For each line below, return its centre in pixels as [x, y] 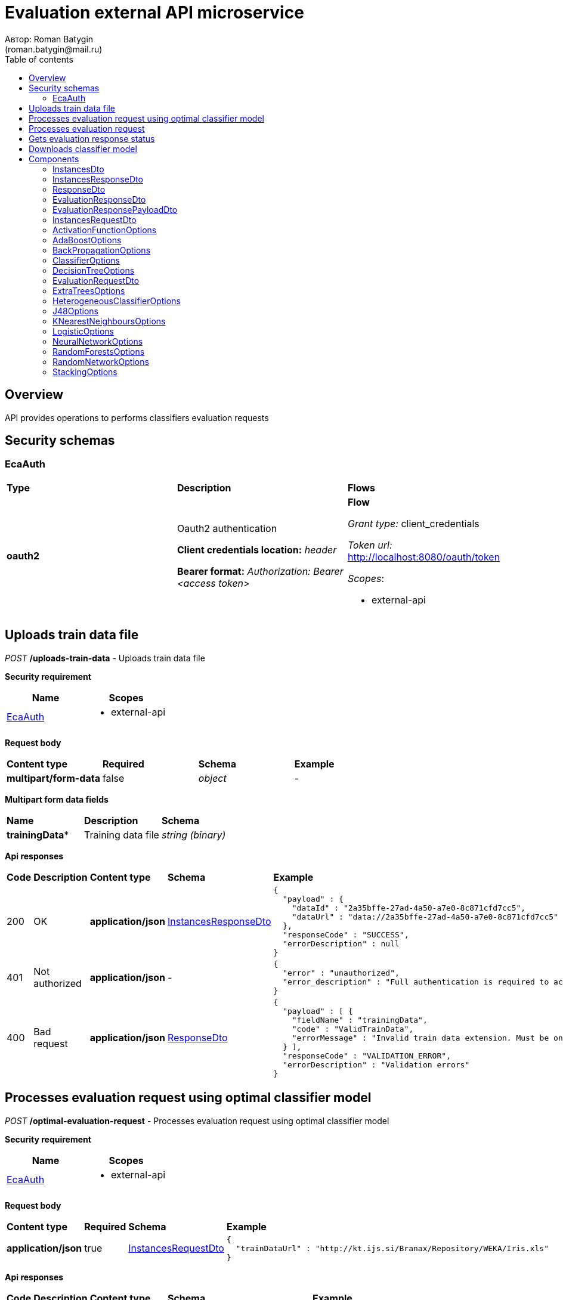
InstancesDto [78, 169]
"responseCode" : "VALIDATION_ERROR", [367, 1056]
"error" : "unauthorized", [341, 973]
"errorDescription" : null [341, 943]
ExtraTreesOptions [89, 290]
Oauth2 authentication [227, 528]
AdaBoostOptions [87, 240]
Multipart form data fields [57, 799]
